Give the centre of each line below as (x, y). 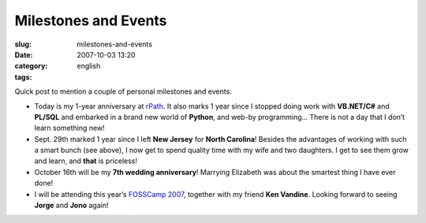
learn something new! (70, 128)
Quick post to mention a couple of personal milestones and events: (123, 91)
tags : (23, 77)
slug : (23, 44)
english (89, 66)
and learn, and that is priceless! (86, 161)
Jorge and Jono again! (71, 206)
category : (31, 66)
